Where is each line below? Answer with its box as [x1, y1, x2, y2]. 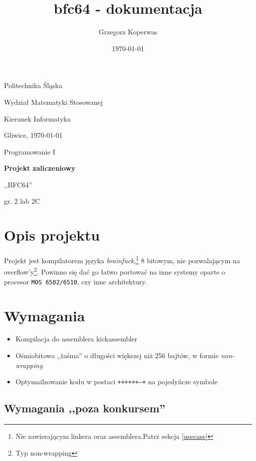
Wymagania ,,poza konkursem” [4, 400, 165, 416]
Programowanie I [4, 146, 56, 156]
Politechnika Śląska [4, 80, 63, 91]
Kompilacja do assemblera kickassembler [15, 334, 138, 344]
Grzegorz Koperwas [98, 27, 158, 37]
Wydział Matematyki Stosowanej [4, 96, 103, 107]
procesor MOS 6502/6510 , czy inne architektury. [4, 276, 147, 286]
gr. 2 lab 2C [4, 196, 40, 206]
